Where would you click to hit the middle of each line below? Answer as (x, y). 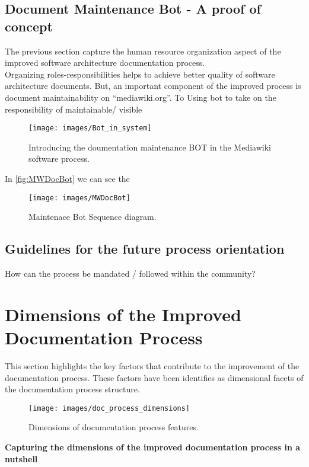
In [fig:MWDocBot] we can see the (67, 178)
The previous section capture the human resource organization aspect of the (143, 51)
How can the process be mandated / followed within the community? (130, 274)
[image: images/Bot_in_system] (90, 128)
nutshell (21, 458)
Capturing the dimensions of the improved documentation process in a (153, 447)
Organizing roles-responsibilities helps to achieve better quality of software (140, 74)
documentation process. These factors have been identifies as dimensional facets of (154, 377)
